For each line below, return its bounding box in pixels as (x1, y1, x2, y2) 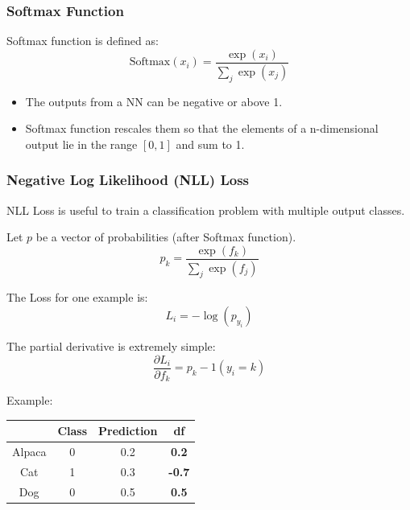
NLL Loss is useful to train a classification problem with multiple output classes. (6, 201, 405, 218)
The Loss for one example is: (6, 289, 148, 306)
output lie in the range (25, 135, 138, 152)
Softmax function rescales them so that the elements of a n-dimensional (25, 120, 379, 137)
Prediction (98, 422, 158, 439)
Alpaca (12, 443, 47, 460)
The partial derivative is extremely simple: (6, 338, 216, 354)
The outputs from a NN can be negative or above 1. (25, 93, 283, 109)
